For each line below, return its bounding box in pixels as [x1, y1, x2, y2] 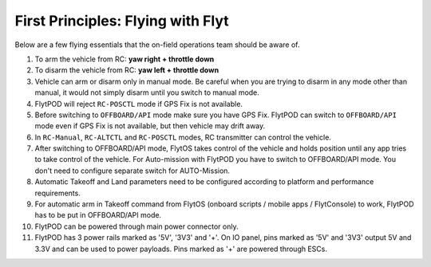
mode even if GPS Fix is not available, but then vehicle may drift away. [34, 121, 266, 131]
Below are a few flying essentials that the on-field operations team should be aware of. [14, 40, 300, 49]
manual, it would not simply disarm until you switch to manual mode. [34, 88, 259, 97]
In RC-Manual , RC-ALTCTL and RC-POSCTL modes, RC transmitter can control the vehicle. [34, 132, 331, 142]
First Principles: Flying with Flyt [14, 12, 229, 29]
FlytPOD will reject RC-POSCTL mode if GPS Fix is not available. [34, 99, 243, 108]
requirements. [34, 188, 81, 198]
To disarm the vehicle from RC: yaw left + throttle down [34, 65, 219, 75]
